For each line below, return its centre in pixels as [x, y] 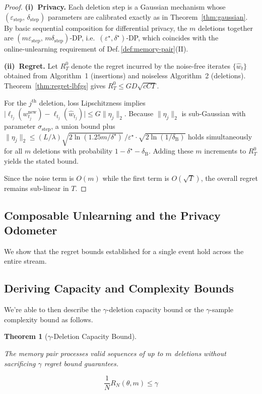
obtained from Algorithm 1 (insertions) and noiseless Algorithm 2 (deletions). [125, 76]
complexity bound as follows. [49, 319]
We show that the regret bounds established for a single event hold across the [124, 251]
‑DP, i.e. [82, 38]
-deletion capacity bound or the [155, 309]
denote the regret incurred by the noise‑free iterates [151, 65]
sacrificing [20, 363]
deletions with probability [73, 151]
